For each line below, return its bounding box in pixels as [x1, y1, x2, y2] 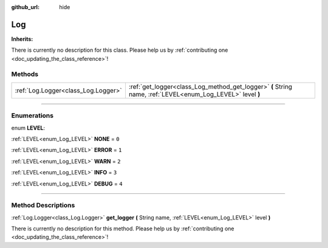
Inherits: [11, 35, 33, 43]
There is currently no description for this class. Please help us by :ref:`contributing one [11, 46, 228, 54]
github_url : [11, 4, 39, 10]
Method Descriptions [11, 201, 75, 210]
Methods [11, 70, 39, 78]
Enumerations [11, 111, 54, 120]
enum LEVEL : [11, 124, 46, 131]
